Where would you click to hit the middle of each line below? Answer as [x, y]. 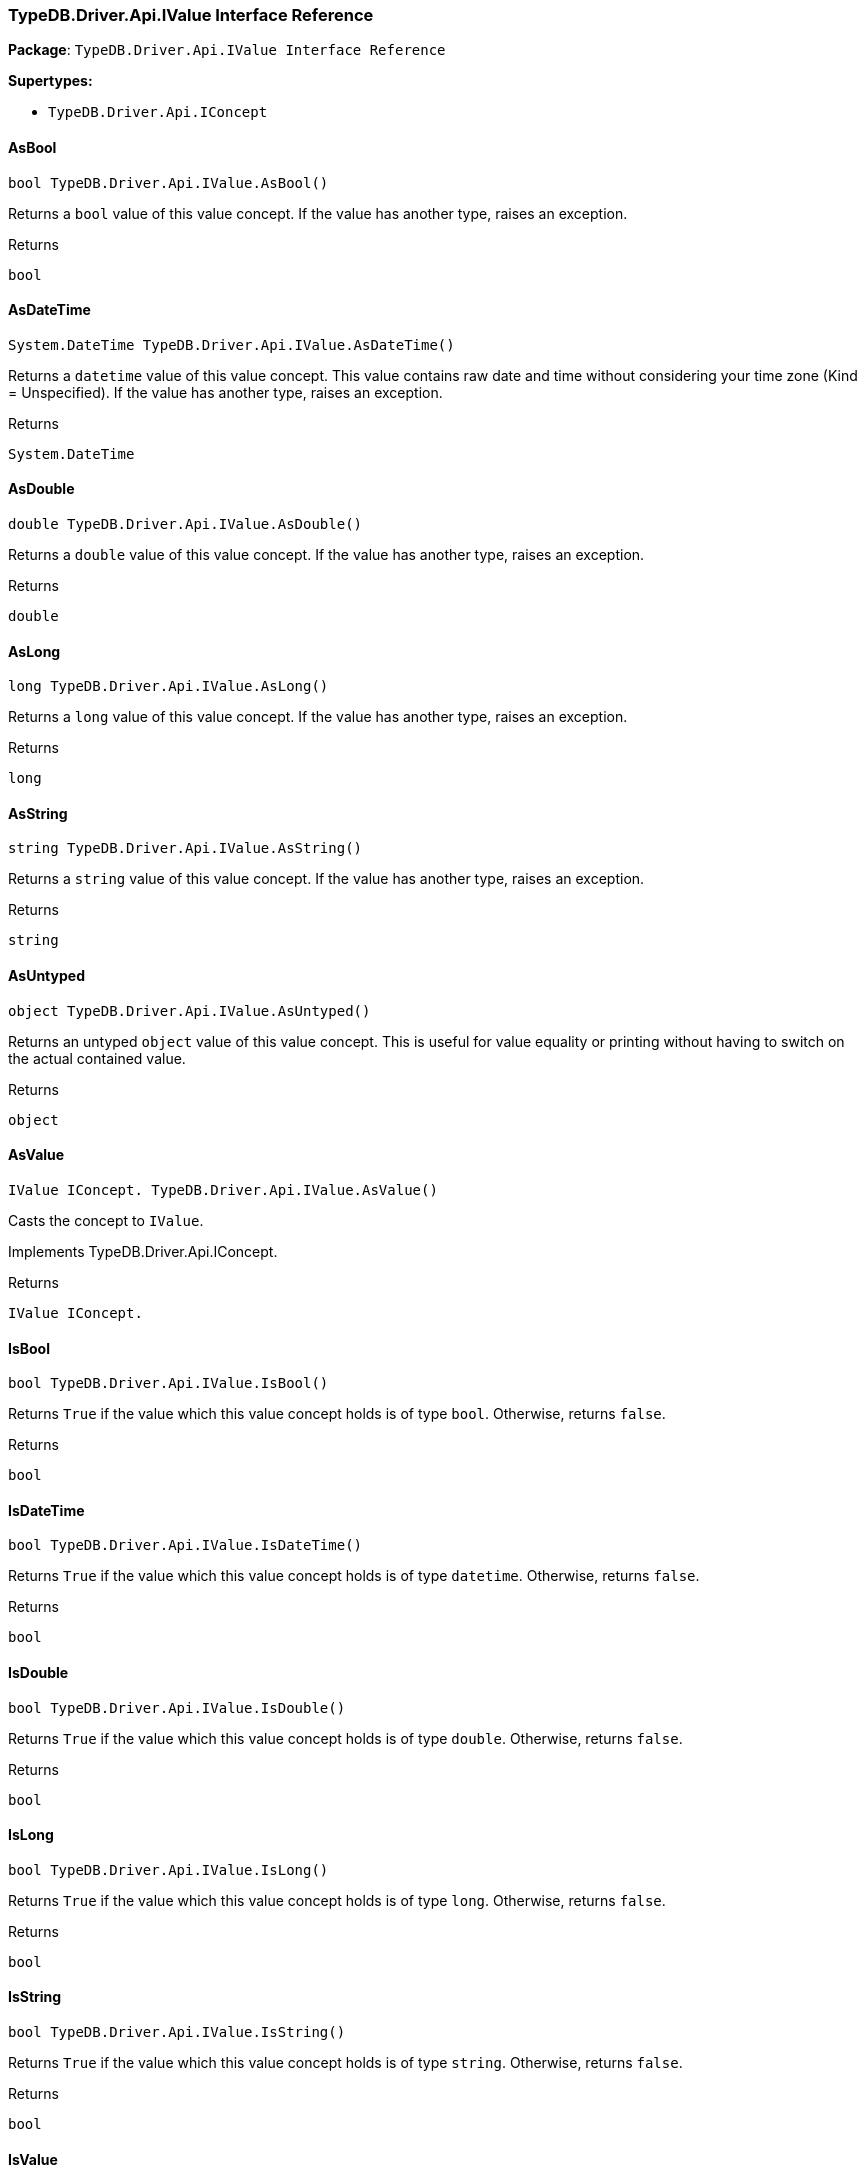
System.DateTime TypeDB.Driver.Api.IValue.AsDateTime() [231, 344]
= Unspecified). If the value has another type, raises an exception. [225, 392]
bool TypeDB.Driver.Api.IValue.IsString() [177, 2032]
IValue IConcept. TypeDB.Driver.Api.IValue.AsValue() [223, 1189]
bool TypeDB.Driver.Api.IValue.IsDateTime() [185, 1545]
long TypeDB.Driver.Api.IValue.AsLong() [168, 686]
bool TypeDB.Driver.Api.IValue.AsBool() [168, 182]
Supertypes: [50, 81]
